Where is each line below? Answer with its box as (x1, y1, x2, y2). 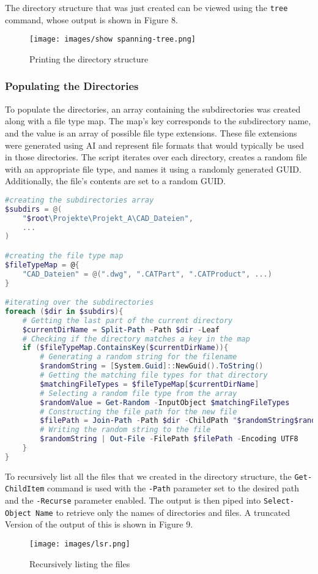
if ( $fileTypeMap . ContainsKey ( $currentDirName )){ (22, 343, 229, 352)
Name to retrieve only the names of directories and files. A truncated (35, 505, 290, 518)
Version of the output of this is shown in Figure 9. (5, 518, 193, 531)
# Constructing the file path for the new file (40, 407, 237, 416)
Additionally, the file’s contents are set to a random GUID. (5, 174, 226, 187)
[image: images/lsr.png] (29, 540, 130, 549)
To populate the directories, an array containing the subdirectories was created (5, 102, 301, 115)
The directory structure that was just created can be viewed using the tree (5, 1, 288, 13)
